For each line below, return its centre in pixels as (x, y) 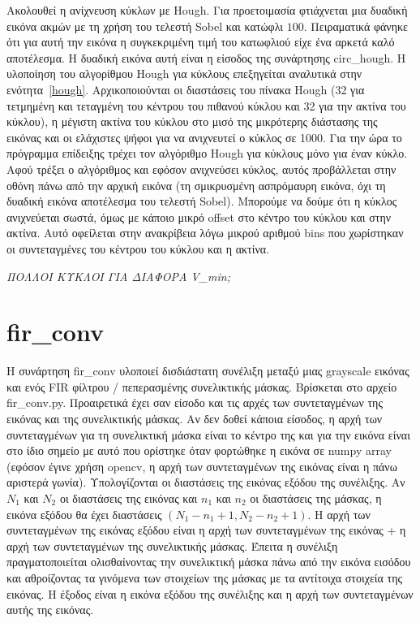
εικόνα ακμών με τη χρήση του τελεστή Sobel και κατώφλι (145, 26)
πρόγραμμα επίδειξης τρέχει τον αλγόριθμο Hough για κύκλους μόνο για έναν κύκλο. (207, 153)
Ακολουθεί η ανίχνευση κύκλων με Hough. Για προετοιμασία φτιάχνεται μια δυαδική (207, 10)
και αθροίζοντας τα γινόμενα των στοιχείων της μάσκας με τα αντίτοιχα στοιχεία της (205, 577)
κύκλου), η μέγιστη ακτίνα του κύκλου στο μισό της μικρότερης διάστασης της (192, 121)
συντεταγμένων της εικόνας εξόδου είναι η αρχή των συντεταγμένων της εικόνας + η (206, 530)
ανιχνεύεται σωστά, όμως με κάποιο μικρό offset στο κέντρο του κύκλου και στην (199, 216)
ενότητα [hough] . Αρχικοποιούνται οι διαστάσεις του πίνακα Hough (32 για (186, 89)
